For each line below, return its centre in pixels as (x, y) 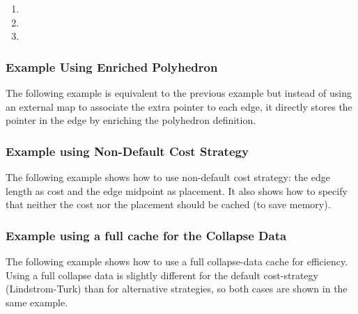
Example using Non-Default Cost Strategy (127, 151)
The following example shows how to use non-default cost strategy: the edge (168, 177)
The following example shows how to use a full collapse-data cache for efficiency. (177, 261)
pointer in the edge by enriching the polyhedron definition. (131, 120)
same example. (37, 302)
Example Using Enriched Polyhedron (112, 66)
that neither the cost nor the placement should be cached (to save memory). (168, 204)
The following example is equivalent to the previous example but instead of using (179, 93)
